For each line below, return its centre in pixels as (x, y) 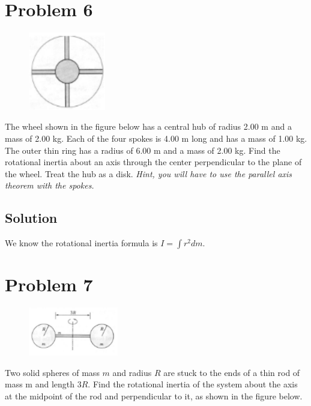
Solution (31, 218)
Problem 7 (49, 284)
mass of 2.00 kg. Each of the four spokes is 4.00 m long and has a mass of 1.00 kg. (156, 138)
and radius (132, 372)
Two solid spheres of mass (52, 372)
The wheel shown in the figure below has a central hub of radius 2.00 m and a (148, 126)
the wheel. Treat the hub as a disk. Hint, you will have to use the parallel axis (149, 173)
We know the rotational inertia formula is (81, 243)
